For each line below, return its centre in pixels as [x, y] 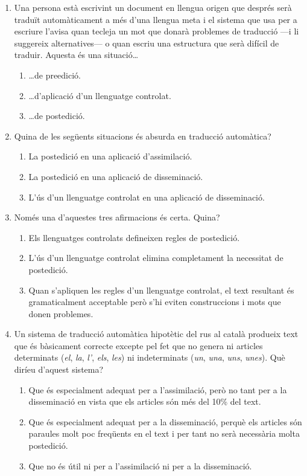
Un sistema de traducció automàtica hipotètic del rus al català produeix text [156, 334]
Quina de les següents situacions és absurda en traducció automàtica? [143, 136]
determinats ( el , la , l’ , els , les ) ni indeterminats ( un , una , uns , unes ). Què [150, 357]
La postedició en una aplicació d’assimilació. [110, 156]
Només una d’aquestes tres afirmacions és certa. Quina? [117, 217]
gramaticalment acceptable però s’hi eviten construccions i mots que [155, 302]
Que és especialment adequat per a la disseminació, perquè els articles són [165, 421]
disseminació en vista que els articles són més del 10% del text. [145, 401]
